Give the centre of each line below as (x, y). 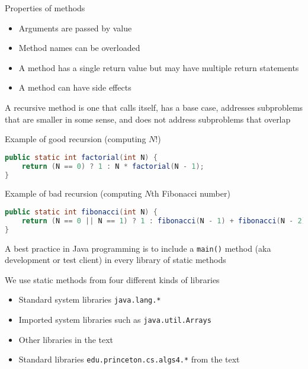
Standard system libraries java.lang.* (90, 299)
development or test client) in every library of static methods (115, 260)
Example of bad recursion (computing (73, 193)
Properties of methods (45, 8)
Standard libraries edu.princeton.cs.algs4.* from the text (129, 359)
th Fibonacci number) (191, 193)
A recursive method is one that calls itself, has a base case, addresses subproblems (154, 107)
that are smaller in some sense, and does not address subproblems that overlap (148, 119)
